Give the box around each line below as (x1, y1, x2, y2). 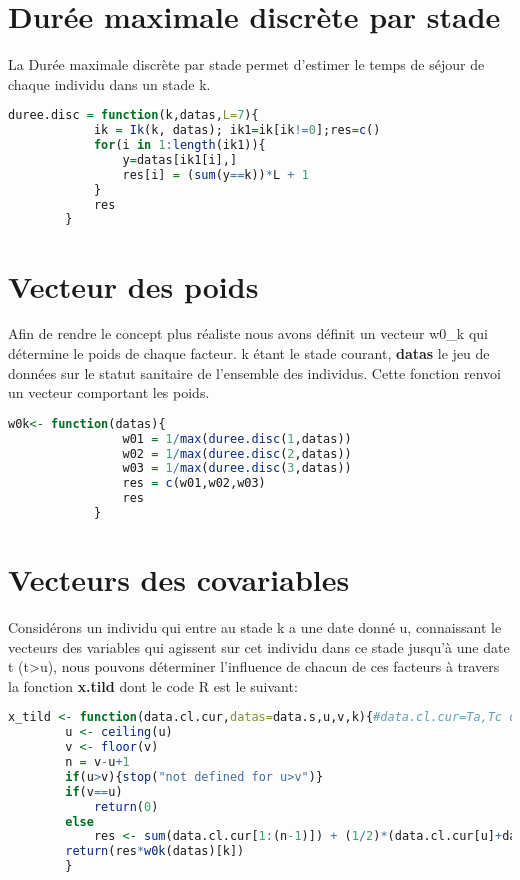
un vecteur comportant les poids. (8, 382, 210, 403)
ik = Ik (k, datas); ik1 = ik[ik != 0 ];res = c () (93, 123, 381, 138)
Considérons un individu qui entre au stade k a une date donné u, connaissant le (8, 617, 502, 638)
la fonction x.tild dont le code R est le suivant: (8, 675, 298, 696)
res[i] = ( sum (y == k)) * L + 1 (122, 167, 309, 182)
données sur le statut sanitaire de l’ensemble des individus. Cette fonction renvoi (8, 362, 501, 383)
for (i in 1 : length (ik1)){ (93, 138, 266, 153)
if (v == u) (65, 784, 123, 799)
